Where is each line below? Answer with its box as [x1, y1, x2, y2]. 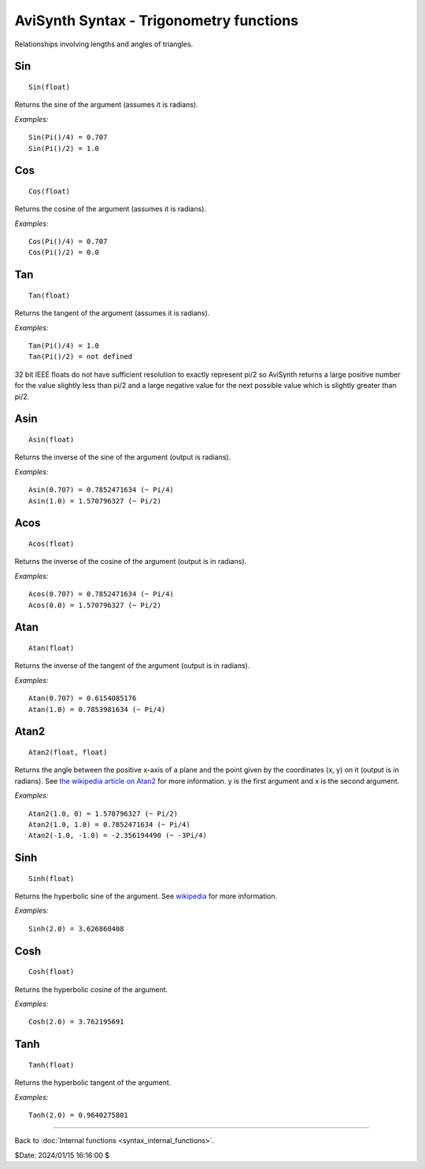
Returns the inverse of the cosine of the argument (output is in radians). [14, 557, 247, 566]
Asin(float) [28, 435, 75, 444]
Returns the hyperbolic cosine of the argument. [14, 984, 168, 994]
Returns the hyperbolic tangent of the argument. [14, 1078, 172, 1087]
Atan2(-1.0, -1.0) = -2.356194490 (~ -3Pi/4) [28, 831, 208, 840]
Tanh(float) [28, 1060, 75, 1069]
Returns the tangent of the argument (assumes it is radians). [14, 308, 210, 318]
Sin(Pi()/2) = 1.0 [28, 144, 100, 153]
